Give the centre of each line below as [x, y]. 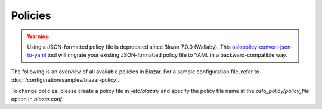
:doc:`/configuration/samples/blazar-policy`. [65, 80]
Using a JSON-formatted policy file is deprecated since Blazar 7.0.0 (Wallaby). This [129, 47]
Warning [38, 36]
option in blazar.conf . [37, 99]
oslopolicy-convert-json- [262, 47]
